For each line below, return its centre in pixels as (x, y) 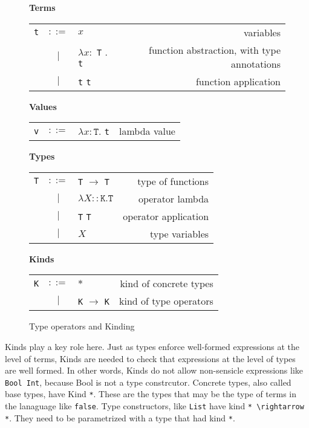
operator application (166, 216)
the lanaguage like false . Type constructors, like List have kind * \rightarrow (154, 406)
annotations (256, 63)
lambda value (147, 131)
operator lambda (174, 198)
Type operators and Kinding (82, 326)
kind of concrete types (167, 284)
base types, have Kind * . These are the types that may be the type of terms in (151, 394)
